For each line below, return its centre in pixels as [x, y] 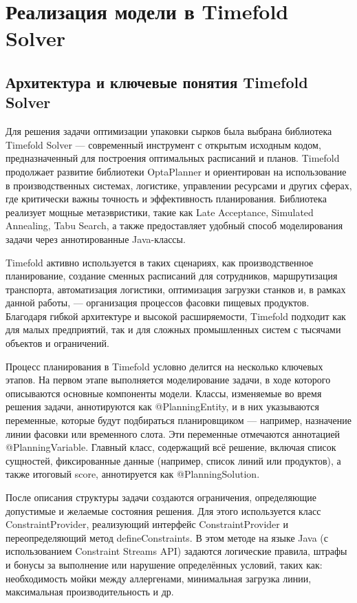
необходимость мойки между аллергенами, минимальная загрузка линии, [159, 578]
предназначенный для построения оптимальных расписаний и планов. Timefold [173, 158]
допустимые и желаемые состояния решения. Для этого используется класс [163, 510]
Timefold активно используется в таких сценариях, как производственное [160, 262]
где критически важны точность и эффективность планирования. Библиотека [166, 199]
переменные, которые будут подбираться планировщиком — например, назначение [178, 420]
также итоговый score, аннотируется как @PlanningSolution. [133, 474]
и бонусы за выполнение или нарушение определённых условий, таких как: [164, 564]
